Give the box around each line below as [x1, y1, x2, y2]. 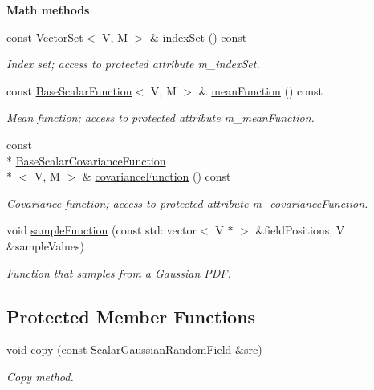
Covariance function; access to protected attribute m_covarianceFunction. [6, 194, 368, 211]
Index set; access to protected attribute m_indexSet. [6, 55, 260, 72]
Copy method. [6, 368, 74, 384]
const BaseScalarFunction [6, 82, 132, 99]
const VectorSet [6, 28, 83, 45]
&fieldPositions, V [255, 221, 345, 238]
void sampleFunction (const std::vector [6, 221, 197, 238]
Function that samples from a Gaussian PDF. [6, 264, 231, 281]
